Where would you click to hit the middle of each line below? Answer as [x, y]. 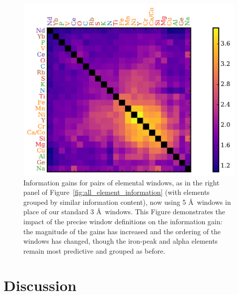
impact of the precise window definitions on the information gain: [123, 221]
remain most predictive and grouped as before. [94, 250]
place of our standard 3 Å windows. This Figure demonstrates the [124, 212]
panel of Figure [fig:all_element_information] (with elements [117, 192]
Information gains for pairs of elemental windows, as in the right [121, 182]
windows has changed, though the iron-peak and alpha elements [121, 241]
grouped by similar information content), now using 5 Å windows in [127, 202]
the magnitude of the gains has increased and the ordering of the [122, 231]
